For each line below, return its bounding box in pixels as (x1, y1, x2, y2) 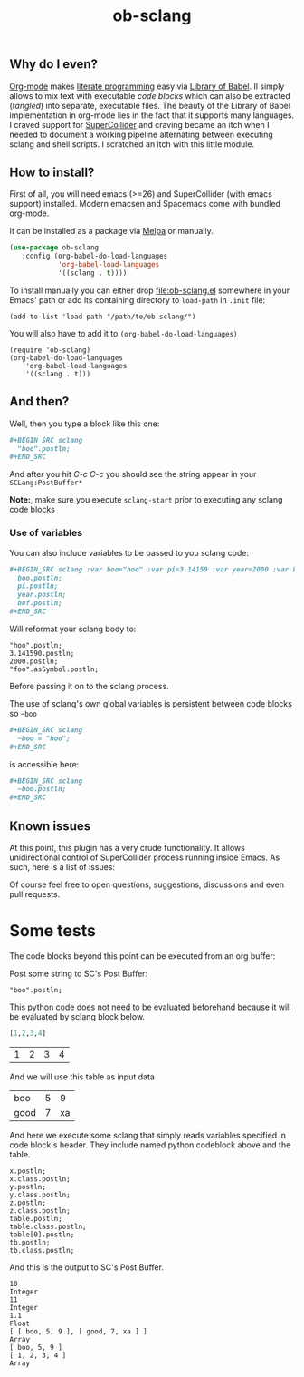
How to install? (9, 165, 95, 180)
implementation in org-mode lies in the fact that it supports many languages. (9, 110, 295, 121)
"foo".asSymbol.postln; (9, 664, 100, 674)
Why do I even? (9, 56, 98, 73)
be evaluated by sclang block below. (9, 1011, 146, 1021)
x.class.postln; (9, 1174, 71, 1184)
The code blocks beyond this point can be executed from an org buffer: (9, 950, 276, 962)
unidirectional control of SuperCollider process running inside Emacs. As (9, 852, 280, 863)
